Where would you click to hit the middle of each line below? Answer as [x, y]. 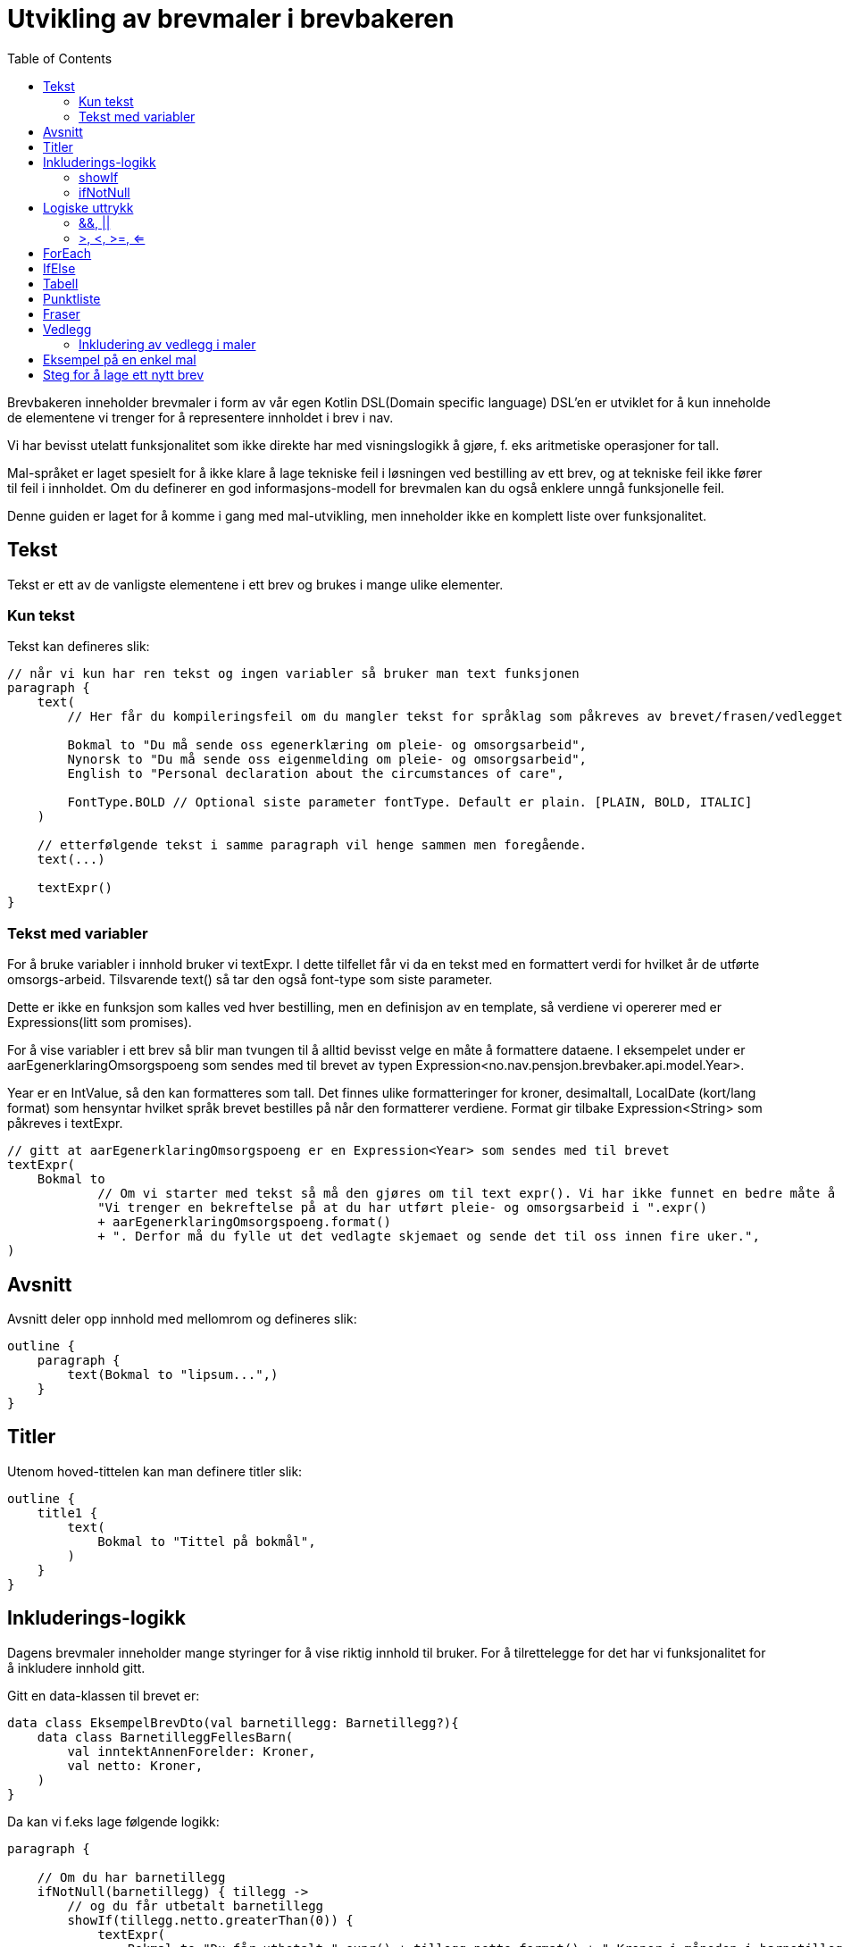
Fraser [62, 313]
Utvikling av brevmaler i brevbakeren [231, 19]
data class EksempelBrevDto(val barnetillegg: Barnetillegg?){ [233, 1722]
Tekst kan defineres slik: [79, 647]
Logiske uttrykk [88, 207]
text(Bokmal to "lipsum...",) [173, 1374]
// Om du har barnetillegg [131, 1877]
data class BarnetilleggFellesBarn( [165, 1737]
